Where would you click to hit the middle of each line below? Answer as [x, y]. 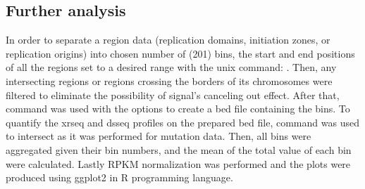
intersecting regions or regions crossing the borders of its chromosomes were [169, 80]
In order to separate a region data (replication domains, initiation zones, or [168, 40]
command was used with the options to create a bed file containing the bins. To [178, 109]
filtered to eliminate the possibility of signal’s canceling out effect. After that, [173, 94]
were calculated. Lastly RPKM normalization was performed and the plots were [178, 163]
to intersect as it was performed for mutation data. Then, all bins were [159, 136]
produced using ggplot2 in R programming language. [119, 177]
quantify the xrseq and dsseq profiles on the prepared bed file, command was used [182, 122]
